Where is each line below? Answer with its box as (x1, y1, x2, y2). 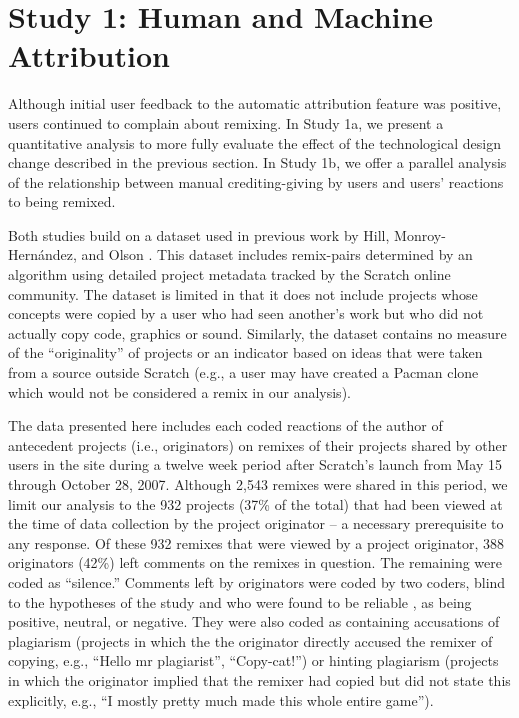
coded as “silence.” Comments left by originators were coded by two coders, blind (8, 571, 506, 592)
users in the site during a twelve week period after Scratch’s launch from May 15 (8, 454, 503, 475)
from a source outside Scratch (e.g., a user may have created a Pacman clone (8, 362, 479, 383)
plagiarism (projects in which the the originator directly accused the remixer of (8, 630, 493, 651)
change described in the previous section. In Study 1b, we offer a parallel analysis (8, 152, 507, 173)
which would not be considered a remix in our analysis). (8, 381, 351, 402)
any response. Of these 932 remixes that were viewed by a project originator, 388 (8, 532, 504, 553)
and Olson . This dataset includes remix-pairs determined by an (81, 244, 473, 265)
